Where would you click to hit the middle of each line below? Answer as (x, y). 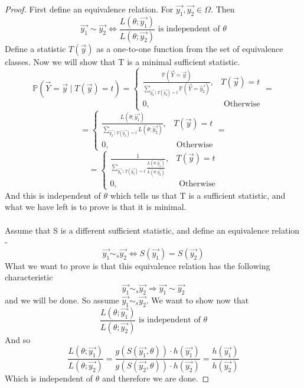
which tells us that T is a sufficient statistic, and (198, 195)
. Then (223, 9)
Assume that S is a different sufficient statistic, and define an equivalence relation (152, 230)
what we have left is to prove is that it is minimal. (96, 207)
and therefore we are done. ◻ (156, 378)
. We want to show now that (197, 300)
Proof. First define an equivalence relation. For (89, 9)
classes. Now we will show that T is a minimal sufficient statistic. (122, 61)
